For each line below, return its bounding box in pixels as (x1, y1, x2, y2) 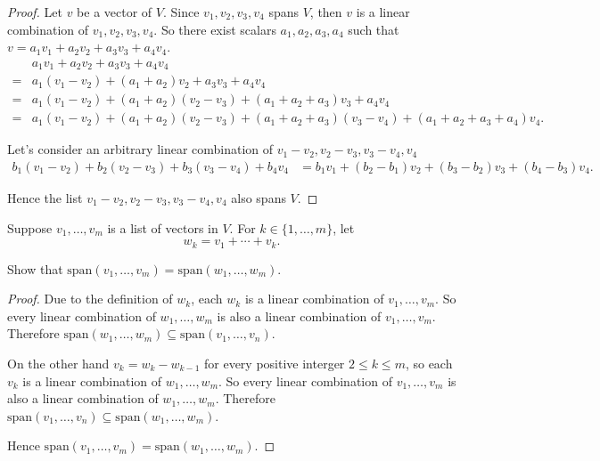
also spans (231, 188, 286, 206)
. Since (162, 3, 200, 20)
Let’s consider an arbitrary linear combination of (7, 140, 274, 158)
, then (309, 3, 342, 20)
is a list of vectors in (107, 218, 218, 237)
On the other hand (7, 354, 110, 372)
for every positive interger (204, 354, 345, 372)
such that (348, 20, 399, 38)
